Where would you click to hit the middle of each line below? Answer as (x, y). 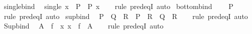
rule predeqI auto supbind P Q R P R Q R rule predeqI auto (126, 16)
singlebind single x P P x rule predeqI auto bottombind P (118, 6)
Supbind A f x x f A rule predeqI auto (84, 26)
